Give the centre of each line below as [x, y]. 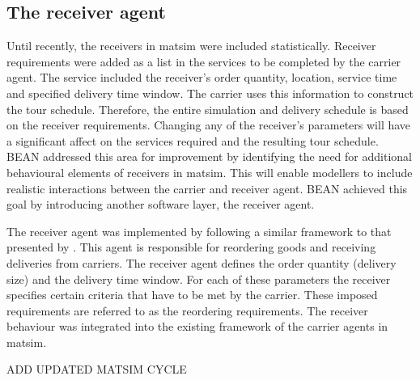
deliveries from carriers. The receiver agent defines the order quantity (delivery [202, 262]
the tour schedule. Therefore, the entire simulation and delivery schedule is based [208, 109]
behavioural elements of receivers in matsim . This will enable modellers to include [210, 172]
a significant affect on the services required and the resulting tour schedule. [193, 140]
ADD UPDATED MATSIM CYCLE [97, 369]
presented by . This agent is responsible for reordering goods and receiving [191, 247]
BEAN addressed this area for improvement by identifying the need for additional [209, 156]
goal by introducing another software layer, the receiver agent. [161, 204]
